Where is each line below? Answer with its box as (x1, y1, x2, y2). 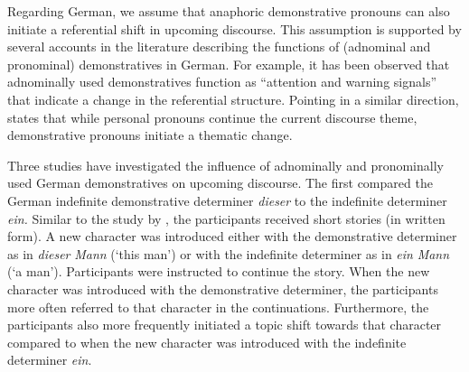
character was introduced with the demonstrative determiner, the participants (7, 279, 438, 298)
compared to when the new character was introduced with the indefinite (7, 332, 407, 351)
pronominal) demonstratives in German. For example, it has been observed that (7, 54, 450, 73)
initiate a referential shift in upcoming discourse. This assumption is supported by (7, 19, 462, 38)
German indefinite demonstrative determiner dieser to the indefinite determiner (7, 191, 447, 209)
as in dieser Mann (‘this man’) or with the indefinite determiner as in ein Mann (7, 244, 450, 263)
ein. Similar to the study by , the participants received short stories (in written (7, 209, 446, 228)
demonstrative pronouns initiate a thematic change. (7, 126, 293, 144)
